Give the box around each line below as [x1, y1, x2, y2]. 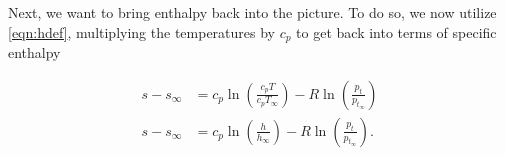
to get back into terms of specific [296, 21, 497, 42]
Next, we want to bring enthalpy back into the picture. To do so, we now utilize [8, 2, 497, 22]
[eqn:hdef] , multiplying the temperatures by [8, 21, 275, 42]
